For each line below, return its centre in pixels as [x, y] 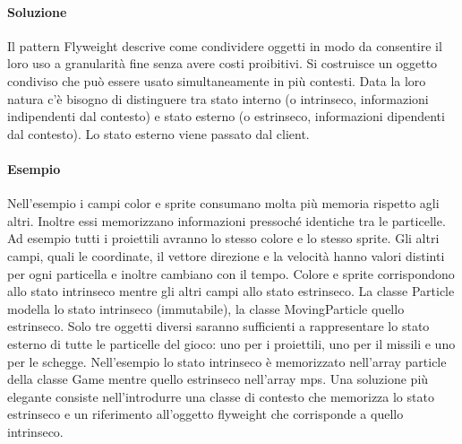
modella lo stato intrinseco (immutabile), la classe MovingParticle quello [206, 308]
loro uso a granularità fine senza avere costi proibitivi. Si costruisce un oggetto [222, 63]
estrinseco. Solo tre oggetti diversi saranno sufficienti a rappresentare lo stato [218, 326]
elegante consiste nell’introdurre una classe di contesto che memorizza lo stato [221, 396]
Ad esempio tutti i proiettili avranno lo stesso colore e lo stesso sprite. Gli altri [223, 238]
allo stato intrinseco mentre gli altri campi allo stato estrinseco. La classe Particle [231, 291]
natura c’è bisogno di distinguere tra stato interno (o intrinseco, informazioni [218, 98]
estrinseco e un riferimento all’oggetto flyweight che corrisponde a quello [205, 414]
